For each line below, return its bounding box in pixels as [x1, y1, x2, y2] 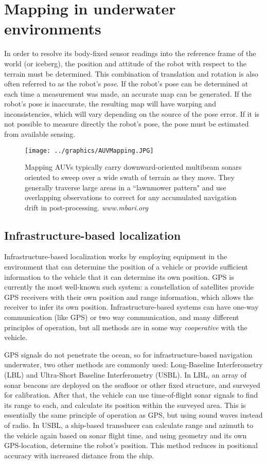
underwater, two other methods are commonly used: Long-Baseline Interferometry [4, 359, 263, 370]
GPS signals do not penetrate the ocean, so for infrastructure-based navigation [4, 349, 253, 360]
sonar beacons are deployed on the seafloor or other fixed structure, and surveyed [4, 379, 260, 390]
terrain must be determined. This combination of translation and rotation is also [4, 68, 258, 79]
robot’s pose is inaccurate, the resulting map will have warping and [4, 98, 216, 109]
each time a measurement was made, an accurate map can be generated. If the [4, 88, 252, 99]
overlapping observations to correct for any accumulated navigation [25, 192, 237, 203]
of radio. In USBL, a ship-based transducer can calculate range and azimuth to [4, 419, 254, 430]
